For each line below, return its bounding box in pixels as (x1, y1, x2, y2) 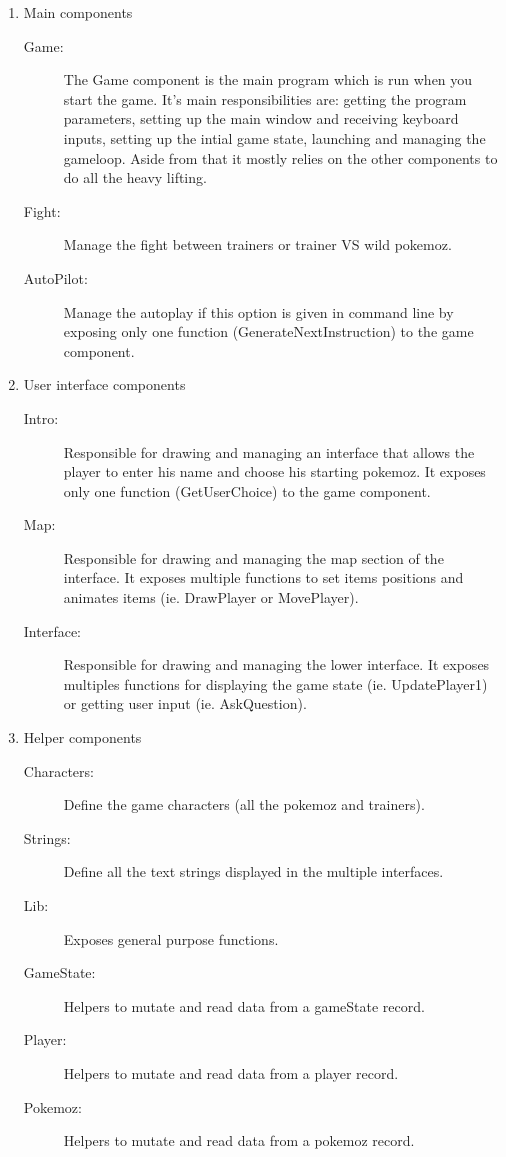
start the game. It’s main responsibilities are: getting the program (63, 88, 467, 109)
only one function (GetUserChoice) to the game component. (63, 480, 431, 501)
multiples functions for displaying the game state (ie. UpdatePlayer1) (63, 673, 488, 694)
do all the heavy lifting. (63, 167, 207, 188)
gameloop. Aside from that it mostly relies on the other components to (63, 147, 498, 168)
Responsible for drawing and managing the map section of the (63, 547, 444, 568)
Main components (23, 2, 133, 22)
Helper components (23, 727, 142, 748)
